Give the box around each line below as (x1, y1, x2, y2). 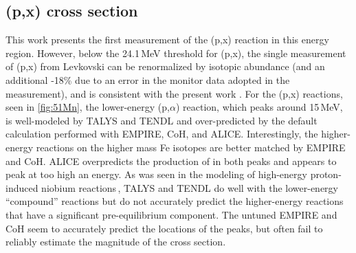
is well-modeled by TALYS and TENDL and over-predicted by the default (5, 113, 318, 127)
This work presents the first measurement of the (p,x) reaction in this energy (5, 32, 329, 47)
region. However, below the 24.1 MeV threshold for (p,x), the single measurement (5, 45, 346, 60)
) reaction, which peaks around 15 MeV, (175, 100, 343, 114)
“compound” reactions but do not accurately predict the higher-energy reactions (5, 194, 344, 208)
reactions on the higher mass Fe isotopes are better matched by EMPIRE (36, 140, 346, 154)
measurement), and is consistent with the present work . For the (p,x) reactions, (5, 86, 343, 100)
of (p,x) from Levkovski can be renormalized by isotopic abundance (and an (5, 59, 325, 74)
